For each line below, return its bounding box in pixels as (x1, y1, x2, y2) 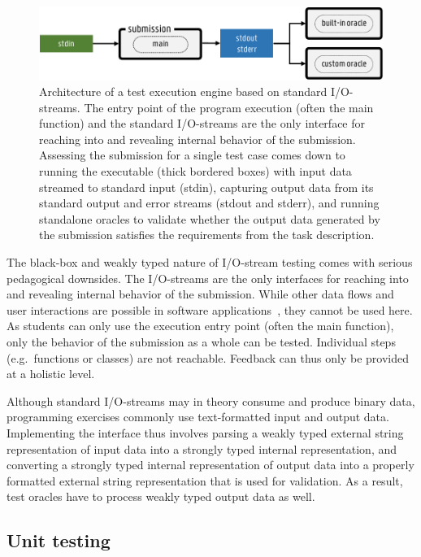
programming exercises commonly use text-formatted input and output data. (7, 408, 389, 425)
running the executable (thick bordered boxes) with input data (39, 163, 352, 180)
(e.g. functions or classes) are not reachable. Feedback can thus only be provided (7, 349, 410, 366)
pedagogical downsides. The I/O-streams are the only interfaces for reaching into (7, 269, 409, 286)
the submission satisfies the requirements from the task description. (39, 226, 375, 243)
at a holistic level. (7, 365, 95, 382)
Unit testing (7, 528, 111, 553)
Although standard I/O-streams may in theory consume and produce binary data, (7, 392, 415, 409)
